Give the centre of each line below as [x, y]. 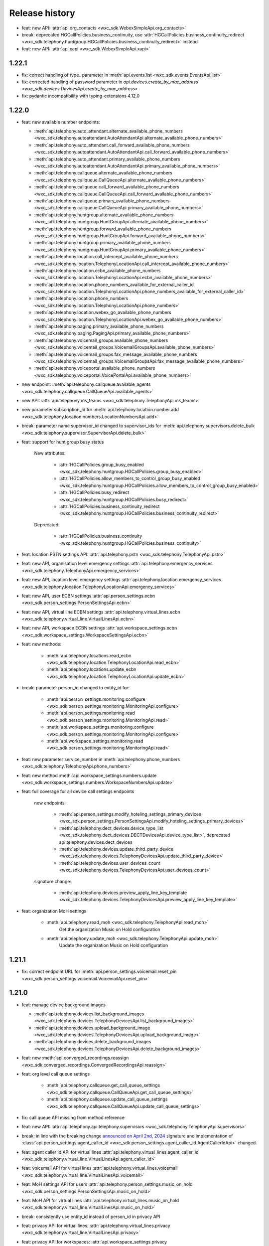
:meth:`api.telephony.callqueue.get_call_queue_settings [103, 1085]
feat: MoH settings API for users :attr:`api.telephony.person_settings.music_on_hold [107, 1184]
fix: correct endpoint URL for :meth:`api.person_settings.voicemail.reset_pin [99, 971]
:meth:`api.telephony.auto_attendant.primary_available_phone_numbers [107, 159]
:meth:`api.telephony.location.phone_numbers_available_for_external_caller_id [114, 285]
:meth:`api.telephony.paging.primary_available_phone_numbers [99, 326]
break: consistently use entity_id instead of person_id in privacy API [91, 1217]
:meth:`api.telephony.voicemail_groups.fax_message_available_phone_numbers [116, 354]
